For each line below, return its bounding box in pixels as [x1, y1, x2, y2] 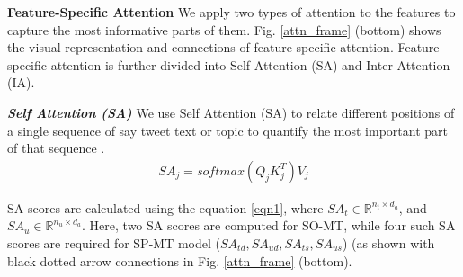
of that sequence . [7, 138, 105, 157]
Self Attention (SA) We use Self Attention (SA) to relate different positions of [7, 103, 455, 121]
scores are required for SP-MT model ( [7, 233, 220, 252]
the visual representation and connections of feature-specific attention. [7, 38, 394, 57]
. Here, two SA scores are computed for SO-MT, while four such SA [82, 216, 456, 235]
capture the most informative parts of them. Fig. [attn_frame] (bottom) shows [7, 20, 441, 39]
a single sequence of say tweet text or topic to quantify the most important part [7, 121, 448, 139]
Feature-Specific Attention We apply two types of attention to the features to [7, 3, 456, 21]
